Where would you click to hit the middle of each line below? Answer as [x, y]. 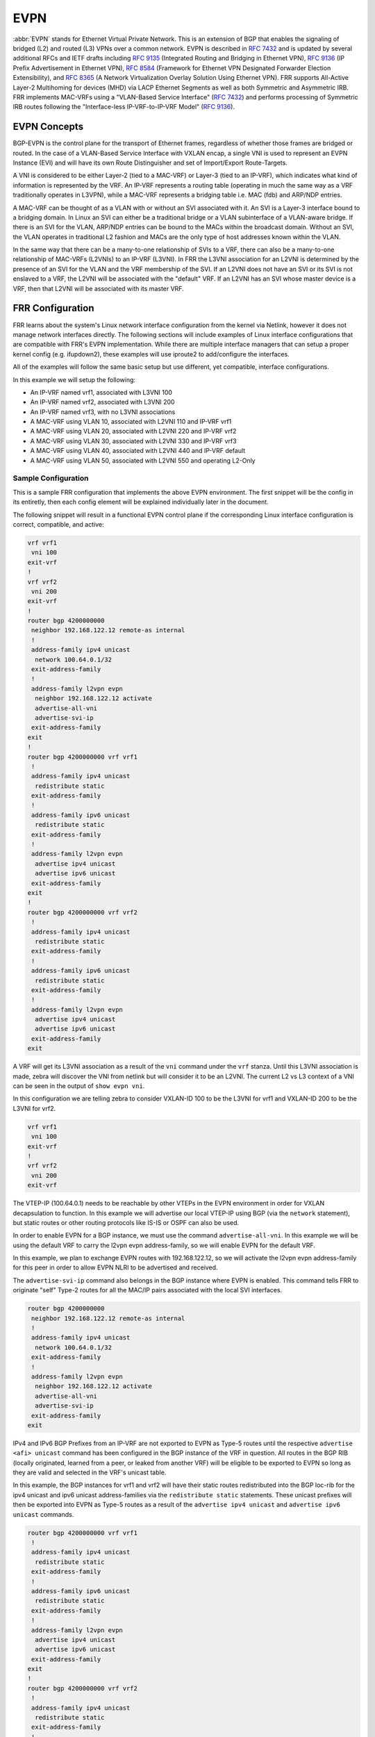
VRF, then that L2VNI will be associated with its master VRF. [98, 288]
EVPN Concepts [48, 127]
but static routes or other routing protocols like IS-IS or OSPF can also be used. [126, 1222]
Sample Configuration [51, 478]
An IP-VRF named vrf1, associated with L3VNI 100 [101, 392]
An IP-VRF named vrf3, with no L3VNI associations [103, 412]
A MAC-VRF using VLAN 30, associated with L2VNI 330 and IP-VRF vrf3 [133, 441]
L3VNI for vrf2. [34, 1108]
